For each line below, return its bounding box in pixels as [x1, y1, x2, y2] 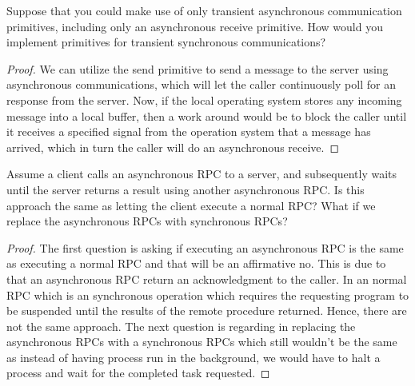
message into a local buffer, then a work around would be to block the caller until [6, 107, 407, 124]
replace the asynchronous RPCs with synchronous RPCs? [6, 213, 288, 229]
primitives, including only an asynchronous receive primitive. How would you [6, 18, 383, 34]
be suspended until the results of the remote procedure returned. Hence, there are [6, 302, 407, 319]
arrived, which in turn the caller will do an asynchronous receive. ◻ [6, 138, 340, 155]
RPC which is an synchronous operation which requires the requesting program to [6, 286, 409, 303]
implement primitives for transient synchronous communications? [6, 34, 326, 50]
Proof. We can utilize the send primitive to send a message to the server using [6, 60, 389, 77]
